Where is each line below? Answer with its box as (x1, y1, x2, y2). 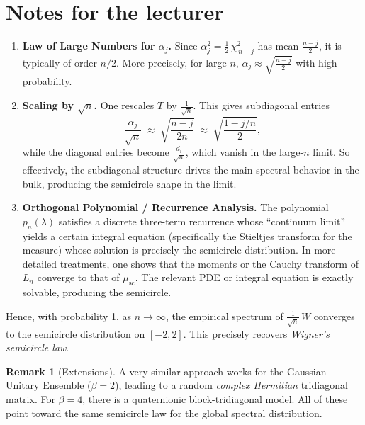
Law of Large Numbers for (22, 38, 155, 53)
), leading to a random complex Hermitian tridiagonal (115, 378, 348, 392)
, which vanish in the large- (185, 144, 304, 159)
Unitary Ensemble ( (6, 378, 91, 392)
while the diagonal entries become (22, 144, 169, 159)
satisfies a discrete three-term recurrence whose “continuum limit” (58, 213, 346, 228)
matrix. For (6, 392, 55, 407)
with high (296, 55, 337, 70)
